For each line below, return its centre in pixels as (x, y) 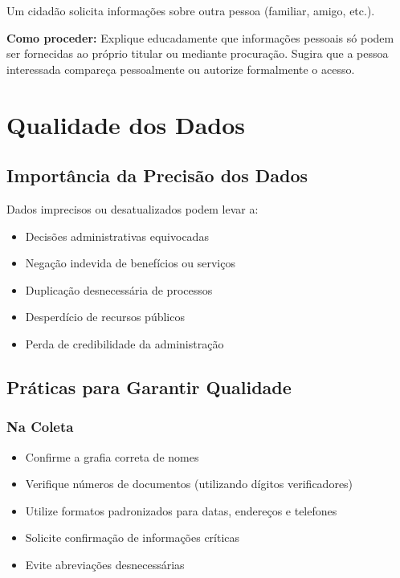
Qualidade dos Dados (126, 124)
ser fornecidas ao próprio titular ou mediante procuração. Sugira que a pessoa (198, 53)
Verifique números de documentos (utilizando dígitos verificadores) (189, 484)
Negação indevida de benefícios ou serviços (130, 263)
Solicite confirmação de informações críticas (133, 537)
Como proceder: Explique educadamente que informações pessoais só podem (200, 37)
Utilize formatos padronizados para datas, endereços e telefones (181, 510)
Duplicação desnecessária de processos (119, 289)
